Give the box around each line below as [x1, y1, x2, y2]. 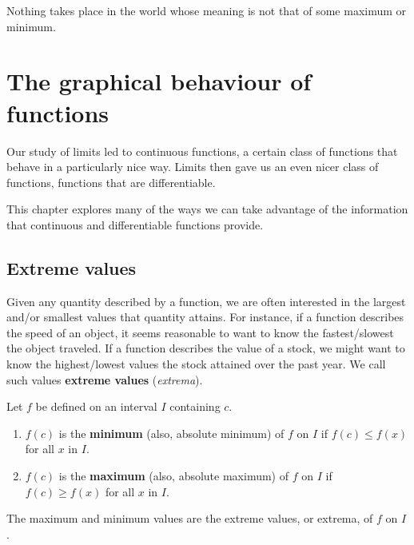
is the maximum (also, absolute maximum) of [58, 467, 289, 484]
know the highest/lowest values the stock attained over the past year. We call [6, 356, 386, 372]
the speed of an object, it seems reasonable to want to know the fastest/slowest [6, 324, 394, 340]
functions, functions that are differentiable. [6, 173, 216, 190]
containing [169, 398, 221, 415]
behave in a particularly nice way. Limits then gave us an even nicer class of [6, 158, 379, 175]
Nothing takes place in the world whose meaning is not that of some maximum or [6, 2, 407, 18]
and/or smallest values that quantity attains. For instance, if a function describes [6, 308, 404, 325]
